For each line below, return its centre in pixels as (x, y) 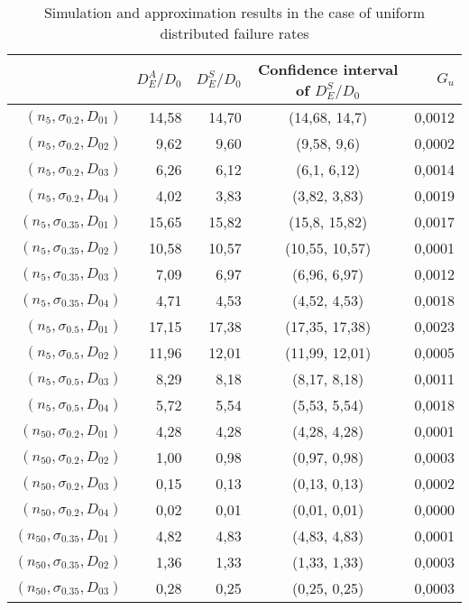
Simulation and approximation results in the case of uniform (234, 12)
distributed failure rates (234, 33)
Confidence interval (328, 69)
